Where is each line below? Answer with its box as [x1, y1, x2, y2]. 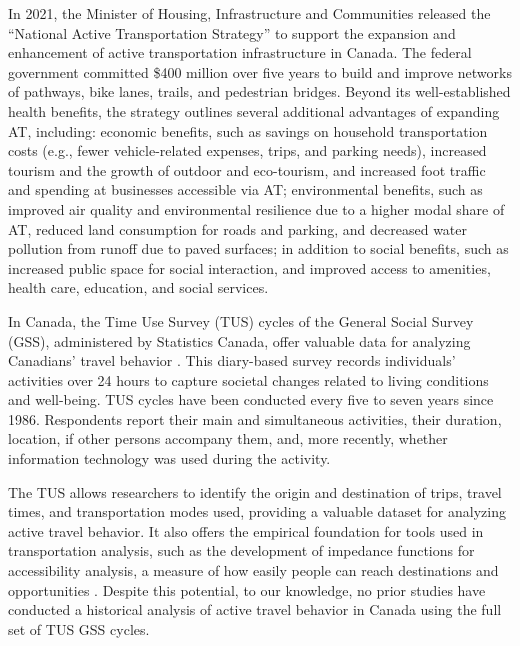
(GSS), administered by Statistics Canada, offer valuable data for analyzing [8, 330, 471, 351]
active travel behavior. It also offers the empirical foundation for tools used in [8, 520, 484, 541]
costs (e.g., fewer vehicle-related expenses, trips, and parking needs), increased [8, 140, 487, 161]
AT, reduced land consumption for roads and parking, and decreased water [8, 218, 468, 239]
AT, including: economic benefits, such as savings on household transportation [8, 120, 488, 141]
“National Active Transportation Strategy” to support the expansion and [8, 22, 456, 43]
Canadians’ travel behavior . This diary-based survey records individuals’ [8, 350, 456, 371]
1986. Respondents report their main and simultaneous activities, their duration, [8, 408, 502, 429]
